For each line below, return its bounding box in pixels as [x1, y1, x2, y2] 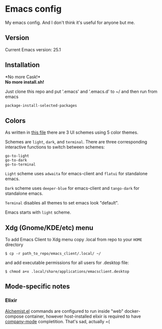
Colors [5, 116, 26, 125]
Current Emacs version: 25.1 [5, 46, 61, 52]
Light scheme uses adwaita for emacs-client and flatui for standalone [5, 171, 148, 177]
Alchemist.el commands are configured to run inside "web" [5, 308, 124, 314]
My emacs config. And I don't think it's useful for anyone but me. [5, 20, 135, 25]
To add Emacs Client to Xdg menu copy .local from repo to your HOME [5, 237, 143, 243]
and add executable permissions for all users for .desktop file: [5, 260, 129, 266]
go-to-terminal [5, 162, 36, 167]
